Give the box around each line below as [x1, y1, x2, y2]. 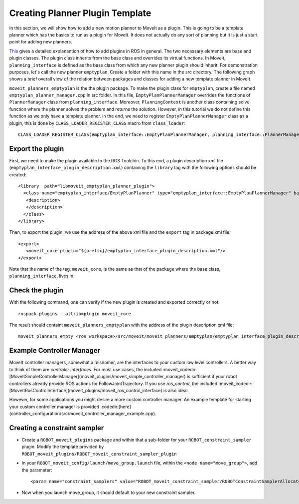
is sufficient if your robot [187, 374, 238, 380]
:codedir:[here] [100, 404, 132, 410]
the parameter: [21, 467, 52, 473]
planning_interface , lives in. [9, 273, 75, 279]
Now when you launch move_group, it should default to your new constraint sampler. [21, 490, 196, 496]
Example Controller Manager [9, 346, 101, 355]
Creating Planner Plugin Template [9, 7, 151, 18]
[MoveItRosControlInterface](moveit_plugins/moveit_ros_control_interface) [9, 387, 162, 393]
